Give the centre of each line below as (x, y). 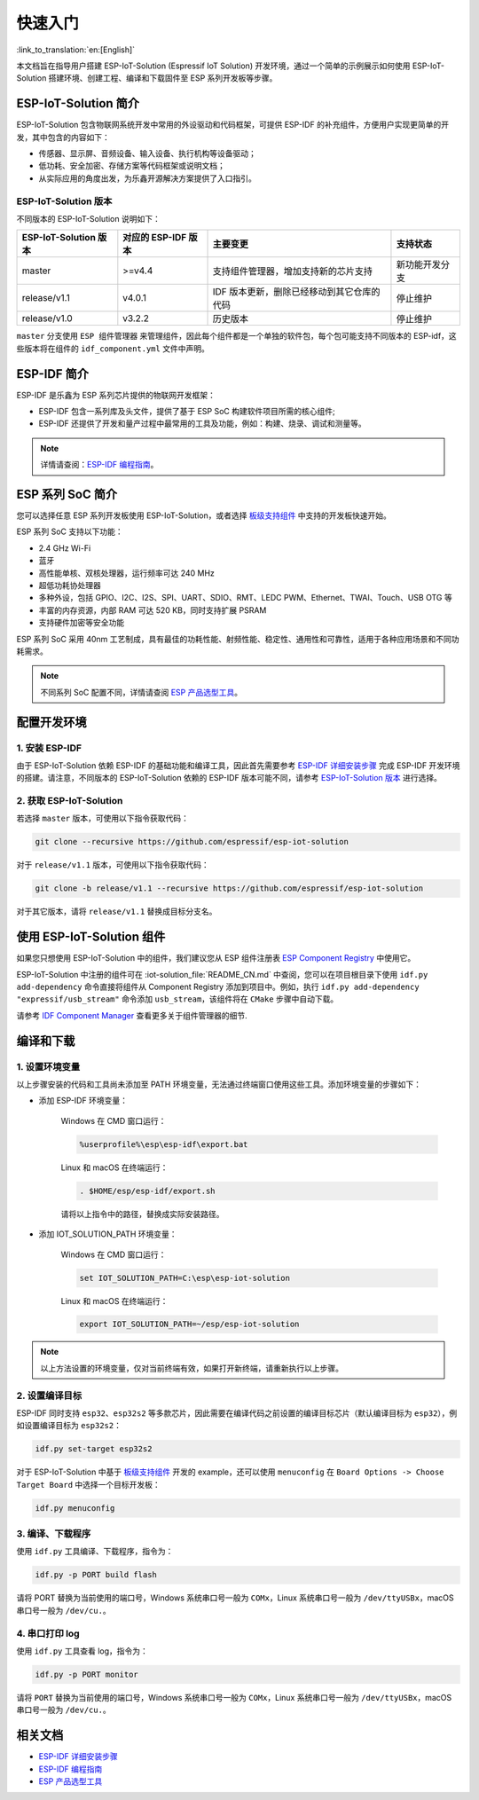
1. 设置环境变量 (48, 1066)
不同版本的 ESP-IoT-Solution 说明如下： (89, 218)
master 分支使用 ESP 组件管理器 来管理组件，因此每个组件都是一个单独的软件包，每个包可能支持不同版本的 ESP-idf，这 (236, 336)
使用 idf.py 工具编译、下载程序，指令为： (95, 1552)
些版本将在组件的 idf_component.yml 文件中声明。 (113, 348)
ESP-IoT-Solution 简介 (78, 103)
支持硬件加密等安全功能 (81, 623)
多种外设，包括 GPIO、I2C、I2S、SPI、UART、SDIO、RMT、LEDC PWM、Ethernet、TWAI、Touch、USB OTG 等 (245, 598)
